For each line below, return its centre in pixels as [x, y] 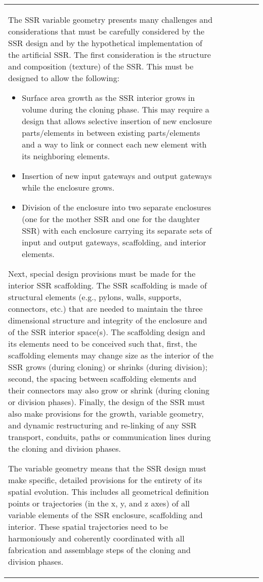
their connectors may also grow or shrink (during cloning [109, 390]
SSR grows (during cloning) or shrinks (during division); [108, 367]
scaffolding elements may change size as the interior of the [111, 355]
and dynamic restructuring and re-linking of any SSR [102, 425]
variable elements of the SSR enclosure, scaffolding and [105, 515]
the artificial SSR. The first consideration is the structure [109, 54]
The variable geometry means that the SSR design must [107, 468]
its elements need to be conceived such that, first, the [103, 343]
